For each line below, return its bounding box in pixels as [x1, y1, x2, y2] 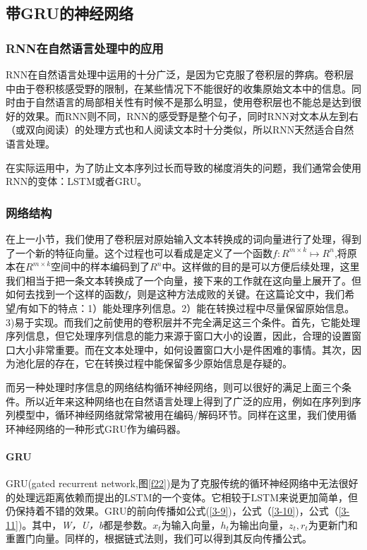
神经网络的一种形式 [15, 421, 104, 436]
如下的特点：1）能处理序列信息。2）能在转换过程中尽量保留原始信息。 [28, 300, 355, 315]
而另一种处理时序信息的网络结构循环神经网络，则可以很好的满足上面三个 [6, 379, 342, 394]
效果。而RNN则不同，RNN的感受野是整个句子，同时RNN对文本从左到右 [25, 108, 359, 123]
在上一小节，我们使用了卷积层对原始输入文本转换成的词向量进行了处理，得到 [6, 231, 361, 246]
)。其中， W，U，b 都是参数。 [18, 517, 153, 532]
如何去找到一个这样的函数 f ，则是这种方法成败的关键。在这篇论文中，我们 [6, 287, 345, 301]
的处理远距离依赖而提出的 [6, 489, 124, 504]
